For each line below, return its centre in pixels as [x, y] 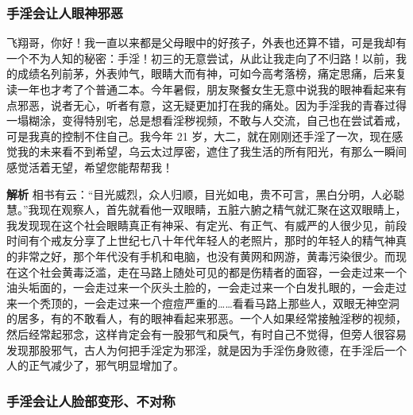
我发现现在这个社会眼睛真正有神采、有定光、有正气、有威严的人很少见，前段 [206, 225]
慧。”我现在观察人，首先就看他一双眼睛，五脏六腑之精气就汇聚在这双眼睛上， [206, 209]
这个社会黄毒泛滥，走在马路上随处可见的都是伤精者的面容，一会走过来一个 [212, 271]
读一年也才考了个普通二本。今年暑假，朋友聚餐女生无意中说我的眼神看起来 [201, 89]
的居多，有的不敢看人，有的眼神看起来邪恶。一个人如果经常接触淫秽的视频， [206, 318]
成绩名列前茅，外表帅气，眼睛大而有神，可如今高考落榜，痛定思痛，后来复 [212, 74]
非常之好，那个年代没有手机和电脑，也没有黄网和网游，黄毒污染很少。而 [206, 256]
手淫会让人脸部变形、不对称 [91, 400]
